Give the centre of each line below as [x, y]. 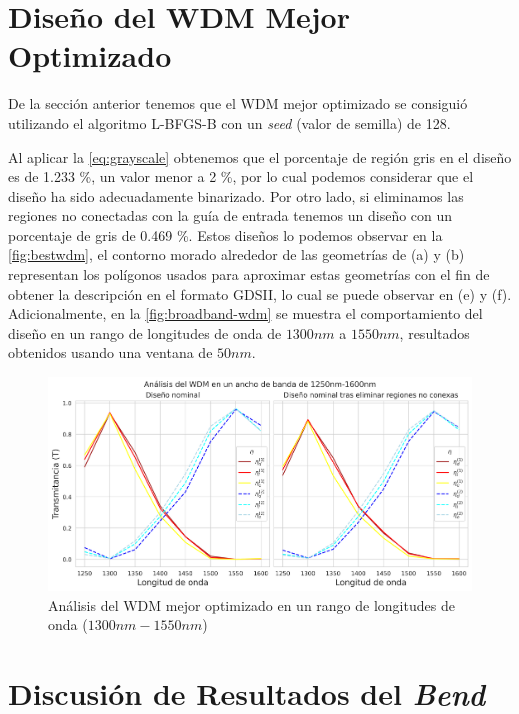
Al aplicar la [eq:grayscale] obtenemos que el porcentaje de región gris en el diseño [260, 156]
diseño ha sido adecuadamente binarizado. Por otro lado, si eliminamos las [236, 195]
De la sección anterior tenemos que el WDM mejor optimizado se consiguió [238, 103]
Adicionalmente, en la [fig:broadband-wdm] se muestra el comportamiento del [245, 313]
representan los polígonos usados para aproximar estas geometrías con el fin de [249, 274]
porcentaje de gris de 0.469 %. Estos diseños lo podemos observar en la [225, 234]
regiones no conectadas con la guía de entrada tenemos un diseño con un [230, 215]
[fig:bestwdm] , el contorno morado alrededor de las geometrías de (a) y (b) [236, 254]
